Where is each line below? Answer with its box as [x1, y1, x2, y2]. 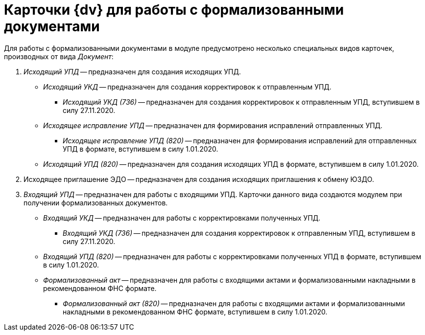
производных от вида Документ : [4, 52, 114, 61]
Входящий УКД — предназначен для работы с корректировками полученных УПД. [43, 213, 321, 222]
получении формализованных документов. [24, 198, 168, 207]
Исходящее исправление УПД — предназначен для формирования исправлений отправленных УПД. [43, 121, 383, 130]
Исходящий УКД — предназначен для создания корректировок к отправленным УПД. [43, 82, 331, 91]
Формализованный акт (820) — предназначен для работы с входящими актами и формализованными [63, 299, 405, 308]
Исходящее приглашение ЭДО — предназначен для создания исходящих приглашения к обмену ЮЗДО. [24, 175, 374, 183]
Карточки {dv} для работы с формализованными [4, 1, 344, 18]
